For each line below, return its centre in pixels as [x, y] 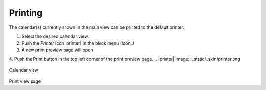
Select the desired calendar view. [55, 36]
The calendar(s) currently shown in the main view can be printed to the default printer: [97, 27]
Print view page [25, 81]
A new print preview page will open [57, 50]
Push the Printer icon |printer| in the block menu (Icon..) [78, 43]
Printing [26, 13]
